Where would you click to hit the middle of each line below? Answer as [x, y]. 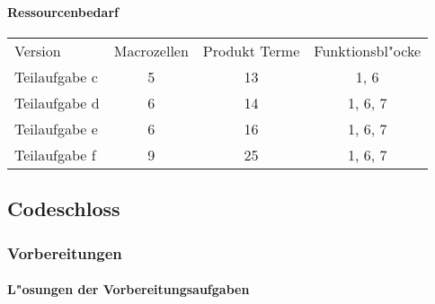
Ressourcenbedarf [63, 11]
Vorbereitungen [65, 252]
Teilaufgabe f [55, 154]
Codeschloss [64, 208]
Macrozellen [151, 50]
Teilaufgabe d [57, 102]
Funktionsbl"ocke [368, 50]
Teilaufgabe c [56, 76]
